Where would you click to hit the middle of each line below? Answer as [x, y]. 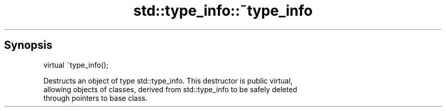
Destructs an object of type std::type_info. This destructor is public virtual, [168, 80]
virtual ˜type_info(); [76, 65]
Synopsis [28, 45]
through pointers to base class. [95, 98]
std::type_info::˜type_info [223, 11]
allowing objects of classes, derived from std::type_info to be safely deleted [170, 89]
